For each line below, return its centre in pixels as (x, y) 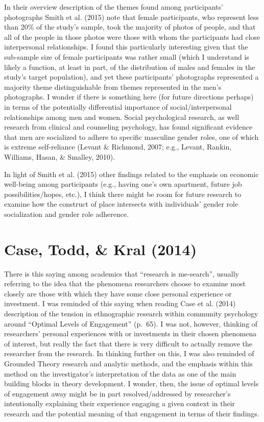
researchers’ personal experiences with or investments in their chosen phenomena (130, 333)
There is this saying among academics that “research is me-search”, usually (122, 273)
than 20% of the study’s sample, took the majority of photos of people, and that (130, 27)
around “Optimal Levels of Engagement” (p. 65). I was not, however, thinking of (131, 323)
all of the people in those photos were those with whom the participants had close (132, 36)
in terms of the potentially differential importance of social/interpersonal (118, 106)
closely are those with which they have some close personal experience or (118, 293)
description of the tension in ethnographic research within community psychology (131, 313)
